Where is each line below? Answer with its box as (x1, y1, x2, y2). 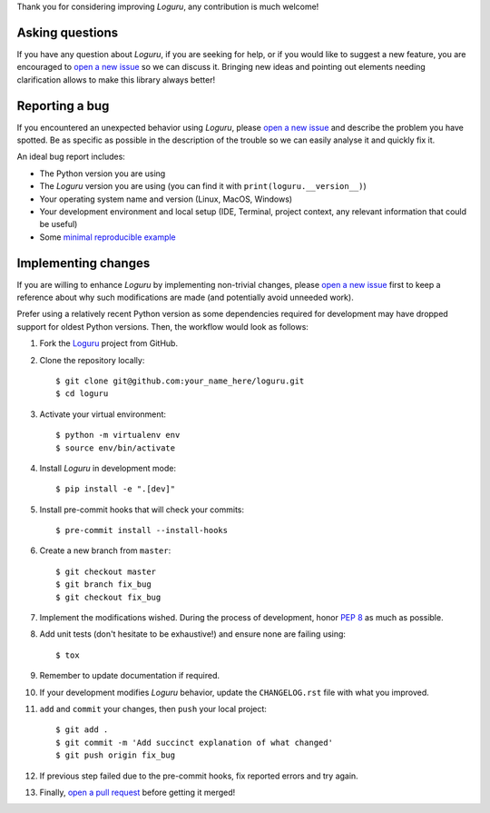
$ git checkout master (55, 566, 157, 577)
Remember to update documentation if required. (39, 670, 220, 681)
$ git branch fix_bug (55, 580, 152, 590)
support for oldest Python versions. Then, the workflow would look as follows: (16, 321, 309, 332)
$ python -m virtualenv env (55, 430, 181, 441)
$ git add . (55, 725, 109, 735)
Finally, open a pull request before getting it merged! (39, 787, 236, 798)
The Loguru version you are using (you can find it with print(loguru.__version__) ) (39, 181, 367, 192)
